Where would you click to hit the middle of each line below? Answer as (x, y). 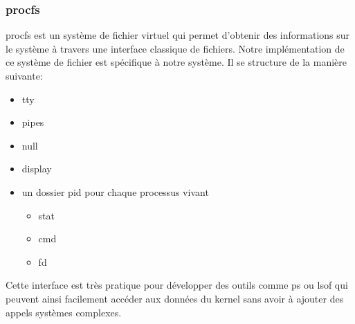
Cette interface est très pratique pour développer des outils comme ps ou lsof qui (177, 285)
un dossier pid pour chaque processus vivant (115, 191)
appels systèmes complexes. (64, 312)
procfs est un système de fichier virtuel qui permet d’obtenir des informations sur (178, 35)
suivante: (24, 75)
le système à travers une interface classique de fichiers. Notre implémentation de (175, 48)
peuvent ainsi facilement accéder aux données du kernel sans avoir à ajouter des (175, 298)
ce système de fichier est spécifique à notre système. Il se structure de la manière (176, 62)
